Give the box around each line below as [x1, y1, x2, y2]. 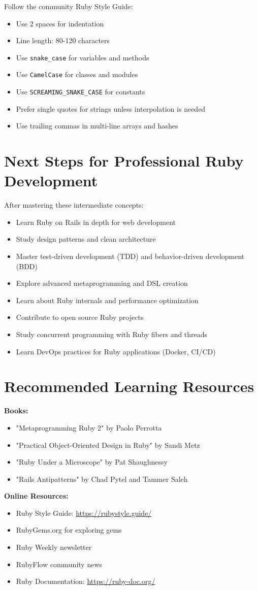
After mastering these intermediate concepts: [4, 200, 144, 210]
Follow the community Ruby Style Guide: [4, 1, 133, 11]
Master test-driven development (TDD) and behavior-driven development [16, 251, 245, 261]
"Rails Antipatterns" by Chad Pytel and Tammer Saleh [16, 473, 188, 484]
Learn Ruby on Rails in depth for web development [16, 216, 176, 227]
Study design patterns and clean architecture [16, 234, 156, 244]
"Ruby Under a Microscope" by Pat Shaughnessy [16, 456, 168, 467]
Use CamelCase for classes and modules [16, 69, 138, 80]
